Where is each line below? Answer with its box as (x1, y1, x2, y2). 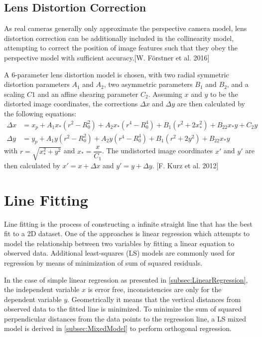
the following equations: (4, 108, 77, 118)
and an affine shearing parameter (37, 88, 138, 99)
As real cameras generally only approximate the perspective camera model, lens (4, 23, 247, 33)
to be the (210, 88, 238, 99)
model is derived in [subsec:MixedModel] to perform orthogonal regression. (4, 323, 232, 334)
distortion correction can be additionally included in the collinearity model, (4, 32, 234, 43)
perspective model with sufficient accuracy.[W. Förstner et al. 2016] (4, 52, 210, 62)
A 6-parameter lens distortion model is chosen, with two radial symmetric (4, 69, 229, 79)
